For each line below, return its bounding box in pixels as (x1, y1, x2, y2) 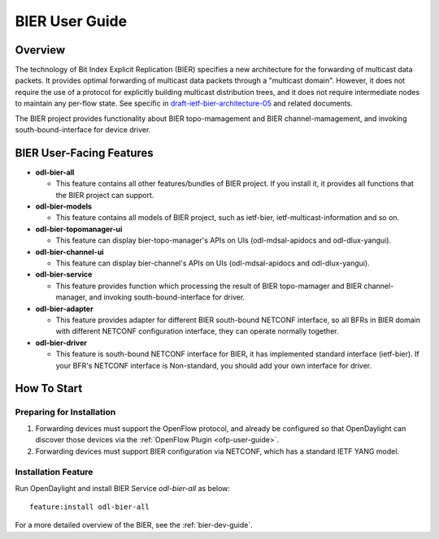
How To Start (15, 382, 83, 395)
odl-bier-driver (35, 338, 88, 347)
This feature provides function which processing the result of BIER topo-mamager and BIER (55, 281, 362, 291)
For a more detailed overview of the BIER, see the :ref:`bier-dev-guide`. (15, 520, 253, 530)
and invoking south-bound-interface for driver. (89, 292, 246, 302)
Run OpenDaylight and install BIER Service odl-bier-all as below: (15, 483, 231, 493)
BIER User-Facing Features (15, 146, 154, 160)
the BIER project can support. (55, 190, 154, 200)
